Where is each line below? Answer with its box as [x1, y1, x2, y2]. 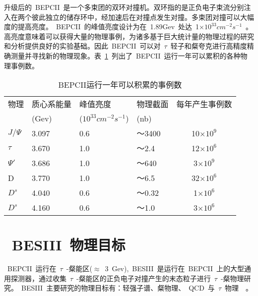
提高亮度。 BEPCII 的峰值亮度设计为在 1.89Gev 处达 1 [17, 21, 199, 32]
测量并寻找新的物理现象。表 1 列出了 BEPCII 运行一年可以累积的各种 [10, 50, 241, 60]
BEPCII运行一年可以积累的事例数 [58, 79, 182, 91]
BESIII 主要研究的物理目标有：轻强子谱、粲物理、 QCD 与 [21, 283, 215, 293]
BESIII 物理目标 [12, 235, 126, 255]
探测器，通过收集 [10, 273, 66, 283]
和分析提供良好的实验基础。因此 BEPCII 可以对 [4, 41, 161, 51]
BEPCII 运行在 [7, 263, 57, 274]
